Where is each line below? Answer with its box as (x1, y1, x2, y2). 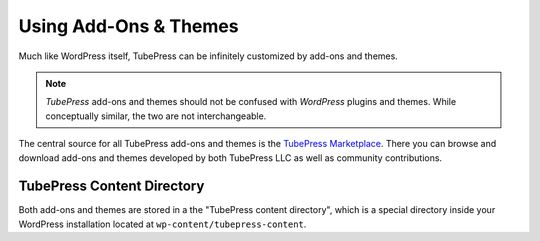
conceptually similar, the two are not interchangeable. (45, 110, 267, 122)
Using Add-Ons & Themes (18, 15, 239, 37)
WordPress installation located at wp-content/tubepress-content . (18, 218, 307, 230)
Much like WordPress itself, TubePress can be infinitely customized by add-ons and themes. (18, 50, 399, 62)
